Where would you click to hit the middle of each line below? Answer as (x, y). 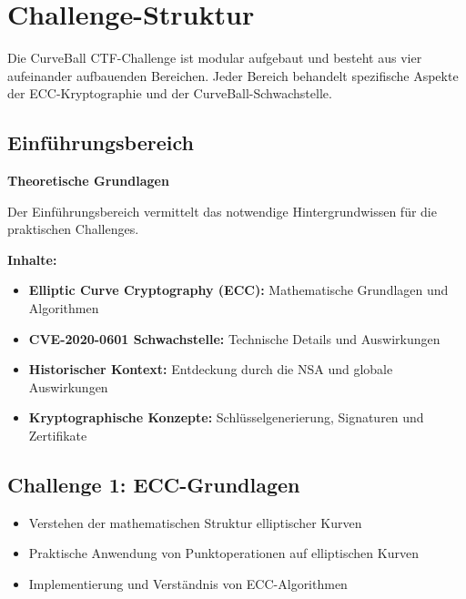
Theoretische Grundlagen (88, 181)
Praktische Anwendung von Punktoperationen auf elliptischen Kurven (223, 553)
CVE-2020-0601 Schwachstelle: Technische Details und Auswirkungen (234, 338)
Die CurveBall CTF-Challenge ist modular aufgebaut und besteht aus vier (215, 58)
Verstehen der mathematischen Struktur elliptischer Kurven (195, 522)
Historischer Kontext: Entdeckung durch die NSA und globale (211, 369)
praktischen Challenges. (73, 229)
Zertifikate (58, 436)
